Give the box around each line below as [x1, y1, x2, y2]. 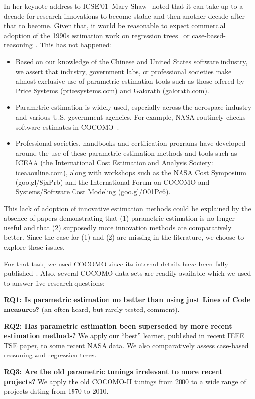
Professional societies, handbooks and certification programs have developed [15, 138, 246, 148]
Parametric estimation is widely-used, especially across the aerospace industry [15, 102, 252, 112]
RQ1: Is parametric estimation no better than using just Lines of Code [4, 294, 251, 305]
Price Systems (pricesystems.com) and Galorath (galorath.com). [15, 85, 209, 95]
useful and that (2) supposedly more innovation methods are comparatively [4, 222, 232, 232]
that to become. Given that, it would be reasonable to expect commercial [4, 20, 226, 31]
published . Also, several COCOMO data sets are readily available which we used [4, 268, 251, 278]
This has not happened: [40, 40, 111, 50]
